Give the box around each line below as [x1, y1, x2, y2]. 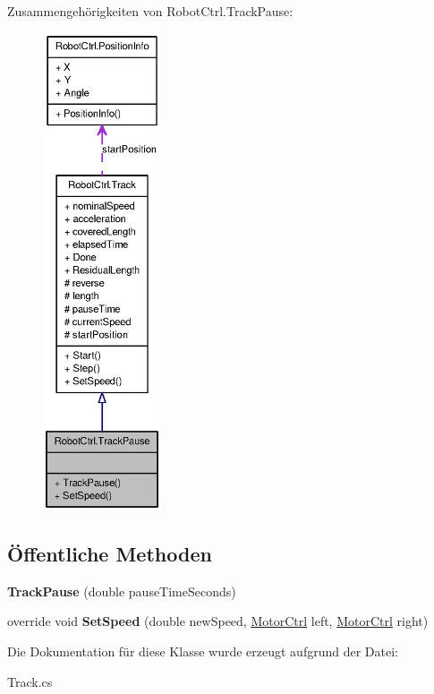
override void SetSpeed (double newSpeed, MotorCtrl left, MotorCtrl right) [7, 612, 429, 630]
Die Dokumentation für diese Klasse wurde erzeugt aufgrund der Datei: [7, 641, 398, 660]
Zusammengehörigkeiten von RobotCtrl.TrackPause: [7, 2, 294, 20]
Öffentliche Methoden [7, 539, 212, 567]
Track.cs [7, 672, 53, 690]
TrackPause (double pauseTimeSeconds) [7, 581, 236, 600]
